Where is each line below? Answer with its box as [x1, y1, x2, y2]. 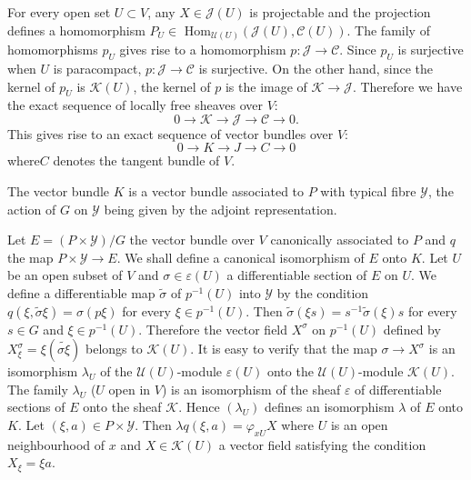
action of [7, 199, 56, 218]
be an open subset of [7, 265, 123, 285]
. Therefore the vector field [138, 319, 288, 338]
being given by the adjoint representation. [104, 199, 337, 218]
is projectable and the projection [249, 3, 431, 21]
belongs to [85, 339, 143, 358]
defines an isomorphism [265, 397, 395, 416]
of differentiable [355, 379, 442, 398]
